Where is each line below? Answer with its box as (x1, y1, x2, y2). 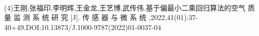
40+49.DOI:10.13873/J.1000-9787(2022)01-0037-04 (4, 21, 161, 32)
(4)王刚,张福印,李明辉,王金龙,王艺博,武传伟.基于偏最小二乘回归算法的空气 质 (4, 2, 255, 12)
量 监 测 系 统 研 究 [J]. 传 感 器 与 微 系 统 (4, 12, 147, 22)
